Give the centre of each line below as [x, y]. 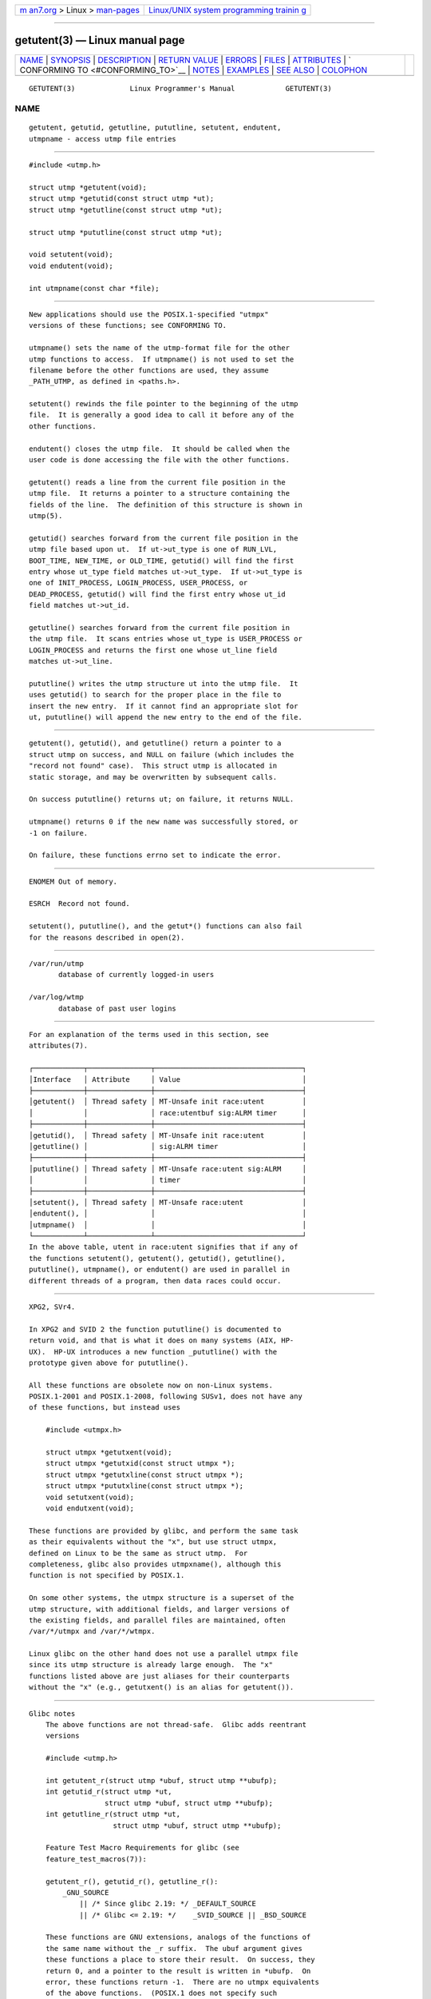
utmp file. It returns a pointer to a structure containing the [160, 493]
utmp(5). [46, 515]
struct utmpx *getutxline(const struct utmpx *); [144, 1474]
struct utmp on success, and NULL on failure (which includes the [162, 754]
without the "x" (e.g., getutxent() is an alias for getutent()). [162, 1688]
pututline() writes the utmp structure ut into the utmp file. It [164, 683]
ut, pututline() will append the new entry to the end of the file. [166, 717]
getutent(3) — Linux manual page [100, 40]
